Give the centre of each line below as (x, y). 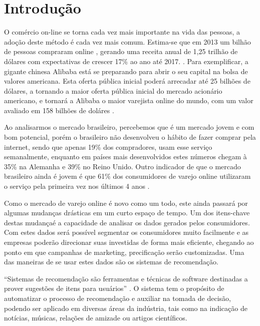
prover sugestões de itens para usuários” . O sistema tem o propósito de (114, 288)
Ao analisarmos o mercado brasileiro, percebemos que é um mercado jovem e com (129, 127)
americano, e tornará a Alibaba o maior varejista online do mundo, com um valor (129, 100)
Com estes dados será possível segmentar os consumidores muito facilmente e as (126, 232)
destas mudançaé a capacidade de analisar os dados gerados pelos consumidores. (127, 222)
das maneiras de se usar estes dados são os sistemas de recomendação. (111, 262)
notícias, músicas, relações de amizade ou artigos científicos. (96, 318)
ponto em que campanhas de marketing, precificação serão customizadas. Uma (124, 252)
